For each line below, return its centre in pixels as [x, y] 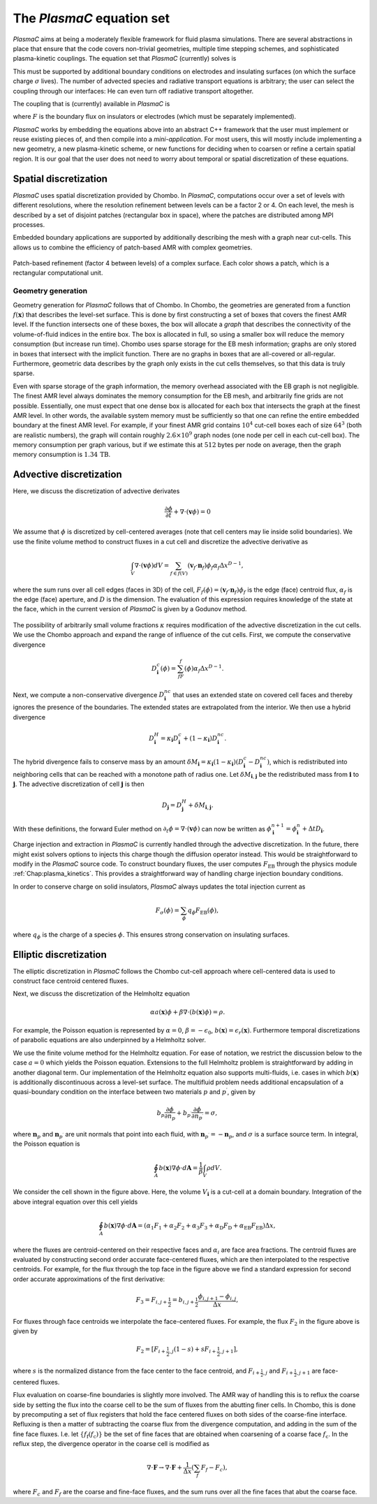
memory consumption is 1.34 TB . [62, 455]
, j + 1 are [309, 1371]
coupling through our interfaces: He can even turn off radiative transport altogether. [133, 91]
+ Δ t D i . [313, 830]
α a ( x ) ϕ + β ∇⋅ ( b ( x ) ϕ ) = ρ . [188, 1012]
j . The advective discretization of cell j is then [79, 784]
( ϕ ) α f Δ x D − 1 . [204, 669]
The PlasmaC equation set [91, 18]
